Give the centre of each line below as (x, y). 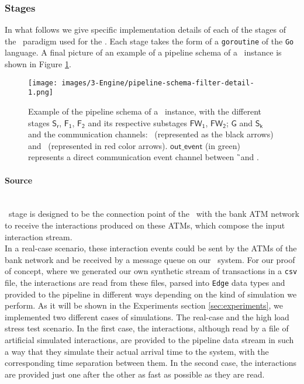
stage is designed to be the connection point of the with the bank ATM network (154, 214)
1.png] (41, 93)
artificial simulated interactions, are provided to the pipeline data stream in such (149, 339)
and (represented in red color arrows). (98, 145)
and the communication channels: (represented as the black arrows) (151, 134)
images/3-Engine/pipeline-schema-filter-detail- (158, 83)
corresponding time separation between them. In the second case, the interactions (151, 363)
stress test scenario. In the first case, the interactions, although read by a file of (147, 328)
